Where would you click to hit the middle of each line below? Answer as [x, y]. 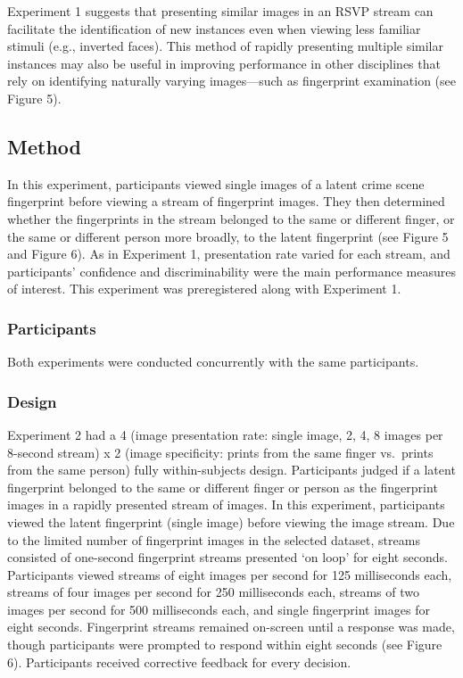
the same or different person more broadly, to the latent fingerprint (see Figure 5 [228, 236]
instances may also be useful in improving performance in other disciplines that [224, 63]
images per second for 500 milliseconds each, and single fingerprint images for [219, 609]
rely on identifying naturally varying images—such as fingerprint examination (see [231, 81]
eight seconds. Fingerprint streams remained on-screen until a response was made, [231, 627]
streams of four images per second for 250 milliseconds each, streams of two [213, 592]
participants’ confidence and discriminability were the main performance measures [231, 271]
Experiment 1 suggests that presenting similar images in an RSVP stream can [220, 11]
